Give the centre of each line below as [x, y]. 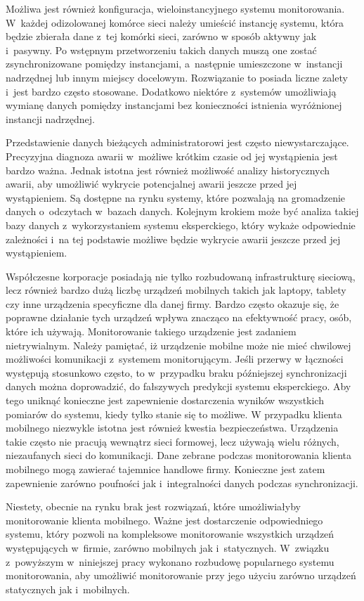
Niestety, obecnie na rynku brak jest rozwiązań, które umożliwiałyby [153, 506]
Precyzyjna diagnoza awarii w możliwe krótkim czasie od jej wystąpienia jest [172, 156]
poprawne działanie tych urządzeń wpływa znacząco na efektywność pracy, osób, [179, 317]
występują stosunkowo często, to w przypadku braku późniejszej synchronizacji [176, 372]
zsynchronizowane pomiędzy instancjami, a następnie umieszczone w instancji [174, 64]
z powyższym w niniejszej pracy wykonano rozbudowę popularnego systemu [170, 561]
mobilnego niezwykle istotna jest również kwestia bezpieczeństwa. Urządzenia [172, 428]
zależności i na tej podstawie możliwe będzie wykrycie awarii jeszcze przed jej [173, 239]
